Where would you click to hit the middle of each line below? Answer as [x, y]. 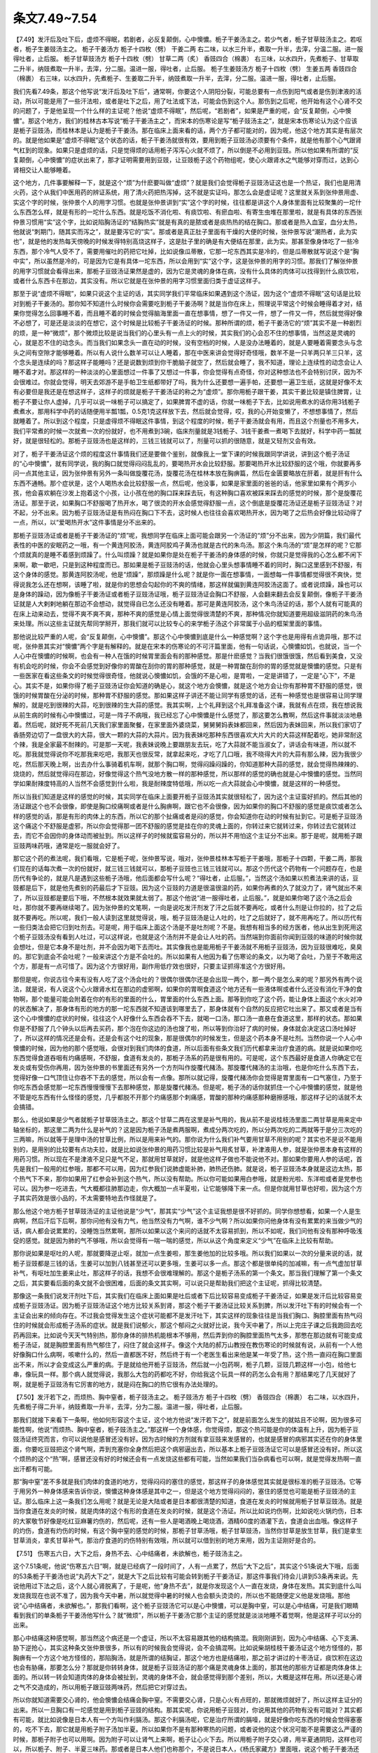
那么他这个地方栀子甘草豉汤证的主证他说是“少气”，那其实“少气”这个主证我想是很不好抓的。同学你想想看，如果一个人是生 [187, 1211]
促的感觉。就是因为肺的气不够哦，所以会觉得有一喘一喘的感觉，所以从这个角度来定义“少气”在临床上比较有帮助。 [175, 1240]
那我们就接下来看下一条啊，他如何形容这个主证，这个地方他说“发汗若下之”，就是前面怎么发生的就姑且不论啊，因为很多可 [187, 1419]
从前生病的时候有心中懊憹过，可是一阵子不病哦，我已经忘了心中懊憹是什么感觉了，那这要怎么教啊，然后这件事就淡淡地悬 [188, 715]
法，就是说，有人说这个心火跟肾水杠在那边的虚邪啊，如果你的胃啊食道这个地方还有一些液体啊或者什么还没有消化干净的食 [188, 989]
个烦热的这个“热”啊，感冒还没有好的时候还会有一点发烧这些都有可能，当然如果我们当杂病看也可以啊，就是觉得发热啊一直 [187, 1459]
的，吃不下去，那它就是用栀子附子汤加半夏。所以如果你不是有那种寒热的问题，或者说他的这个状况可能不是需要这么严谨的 [188, 1729]
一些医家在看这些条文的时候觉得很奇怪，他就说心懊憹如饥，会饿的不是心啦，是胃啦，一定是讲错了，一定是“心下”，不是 [184, 676]
